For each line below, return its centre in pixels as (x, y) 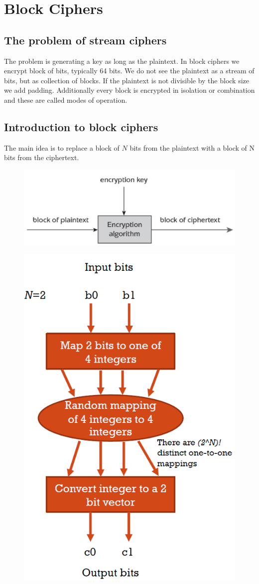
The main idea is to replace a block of (62, 147)
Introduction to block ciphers (81, 126)
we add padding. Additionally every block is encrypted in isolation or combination (129, 90)
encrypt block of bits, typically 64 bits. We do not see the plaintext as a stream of (129, 71)
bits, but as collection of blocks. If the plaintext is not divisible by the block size (127, 80)
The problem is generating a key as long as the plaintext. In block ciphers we (122, 61)
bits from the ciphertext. (42, 157)
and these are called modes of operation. (66, 99)
